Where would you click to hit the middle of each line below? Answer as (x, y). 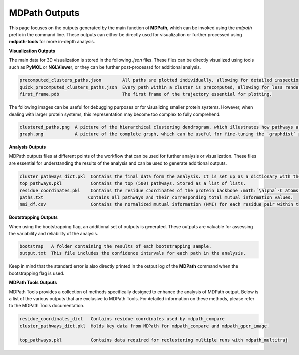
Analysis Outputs (28, 147)
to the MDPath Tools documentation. (47, 306)
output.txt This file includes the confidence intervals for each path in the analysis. (133, 253)
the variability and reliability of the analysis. (54, 234)
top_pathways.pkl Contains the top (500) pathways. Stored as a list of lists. (133, 183)
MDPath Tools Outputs (33, 283)
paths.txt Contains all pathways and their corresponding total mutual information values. (156, 197)
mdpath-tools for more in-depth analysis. (52, 42)
